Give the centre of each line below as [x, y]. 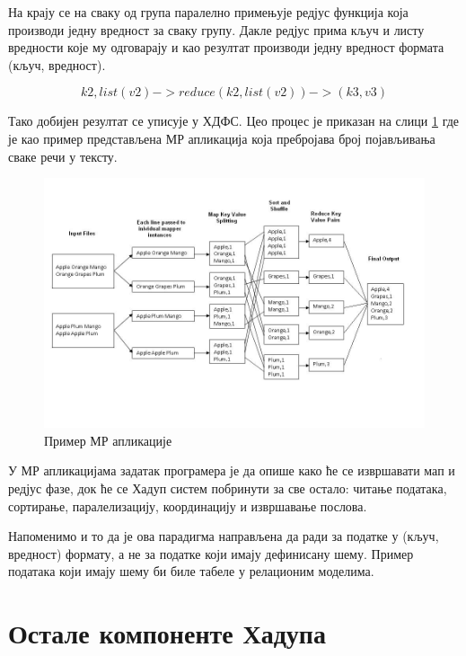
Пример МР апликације [108, 440]
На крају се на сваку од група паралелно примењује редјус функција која [208, 12]
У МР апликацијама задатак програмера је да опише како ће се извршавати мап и [232, 470]
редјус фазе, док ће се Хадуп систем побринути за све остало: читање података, [228, 488]
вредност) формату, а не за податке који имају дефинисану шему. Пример [211, 553]
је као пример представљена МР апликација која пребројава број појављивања [222, 138]
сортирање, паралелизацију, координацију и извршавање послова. [188, 505]
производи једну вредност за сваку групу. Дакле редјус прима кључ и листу [216, 29]
